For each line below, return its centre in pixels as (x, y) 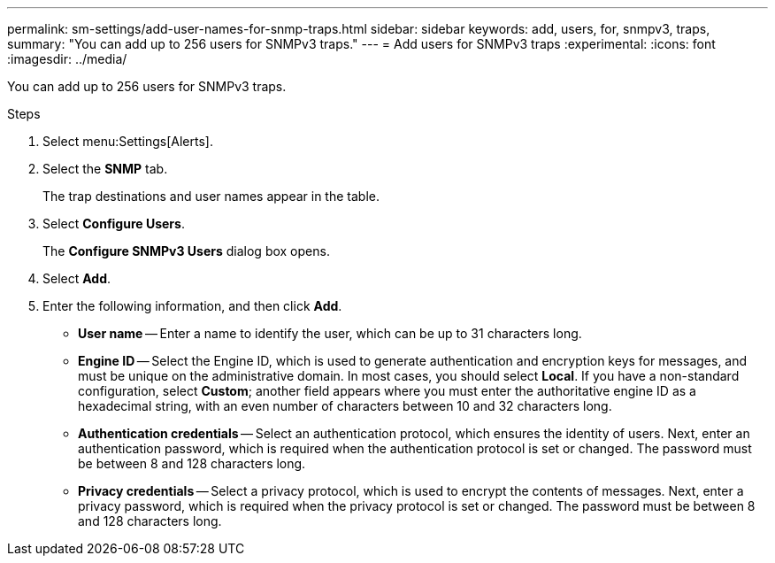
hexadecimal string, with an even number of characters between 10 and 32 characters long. (345, 406)
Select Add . (77, 278)
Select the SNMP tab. (105, 169)
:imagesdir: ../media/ (67, 59)
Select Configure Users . (114, 224)
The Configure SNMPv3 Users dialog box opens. (186, 251)
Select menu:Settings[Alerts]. (128, 141)
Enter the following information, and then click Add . (192, 306)
